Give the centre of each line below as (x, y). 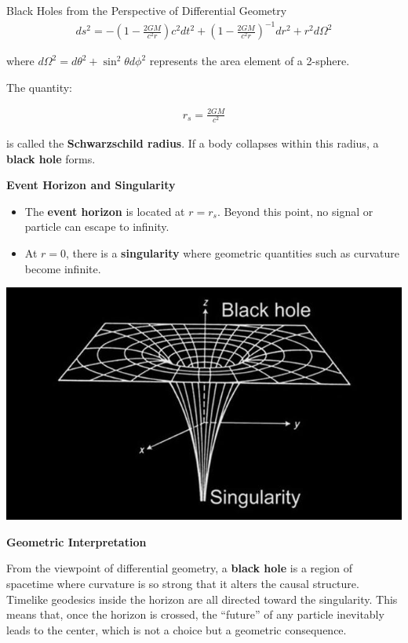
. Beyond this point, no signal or (295, 211)
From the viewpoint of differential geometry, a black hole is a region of (179, 568)
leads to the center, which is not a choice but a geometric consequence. (177, 629)
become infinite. (63, 268)
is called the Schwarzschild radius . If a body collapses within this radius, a (193, 143)
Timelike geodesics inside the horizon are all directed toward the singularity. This (202, 599)
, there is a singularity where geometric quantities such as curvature (233, 252)
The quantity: (40, 87)
